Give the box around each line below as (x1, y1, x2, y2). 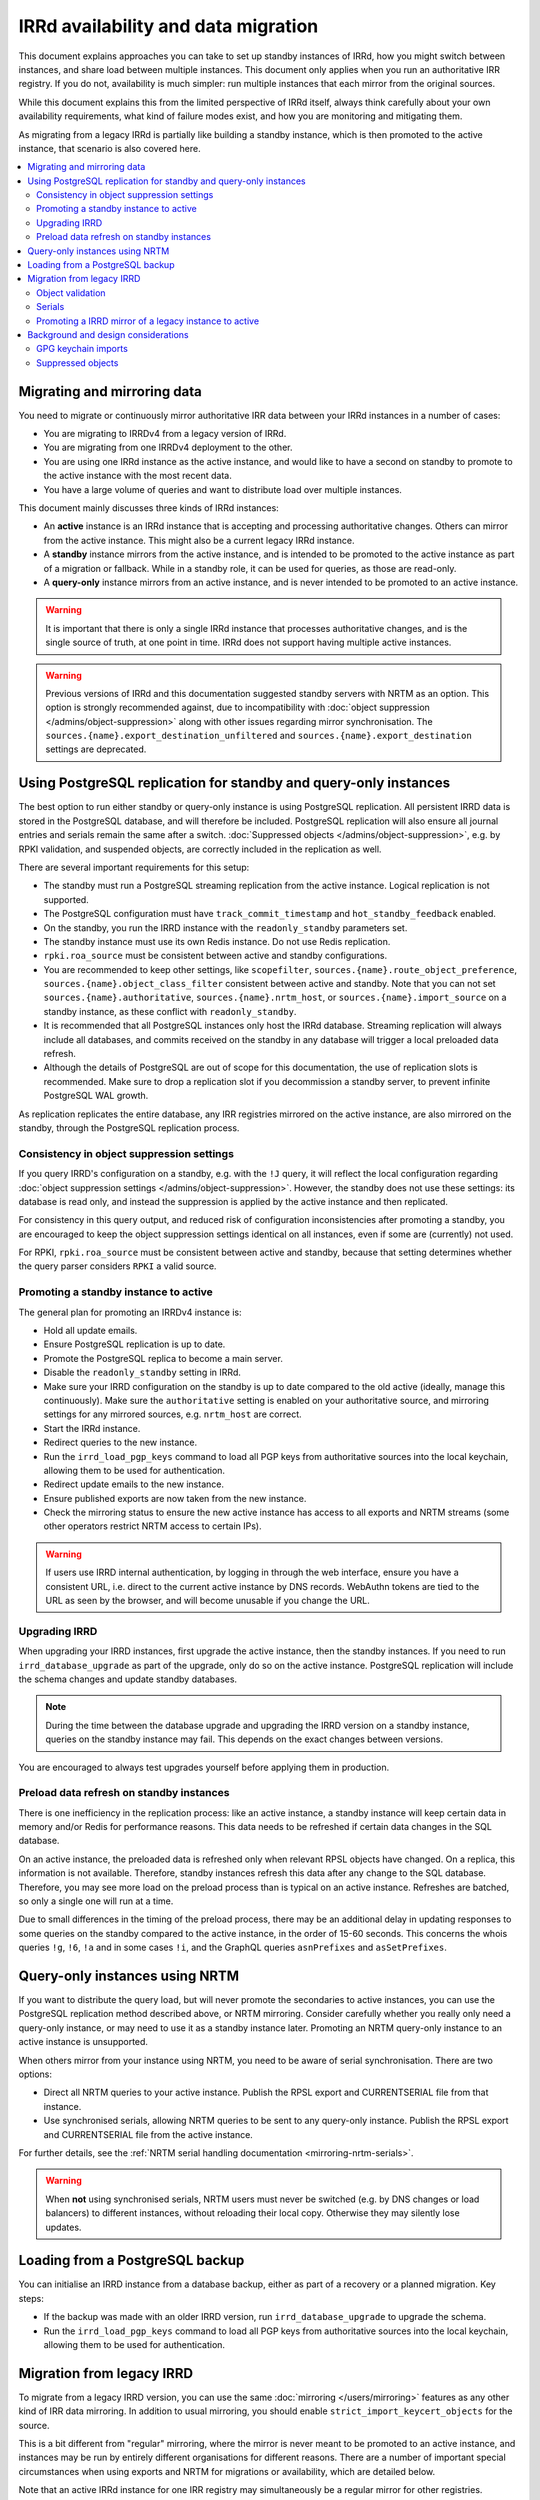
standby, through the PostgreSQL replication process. (18, 1121, 240, 1134)
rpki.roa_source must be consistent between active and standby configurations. (43, 950, 388, 962)
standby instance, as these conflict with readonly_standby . (43, 1005, 297, 1017)
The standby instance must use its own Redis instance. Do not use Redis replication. (43, 935, 391, 947)
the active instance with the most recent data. (43, 470, 232, 482)
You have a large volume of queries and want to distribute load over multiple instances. (43, 483, 402, 495)
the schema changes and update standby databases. (18, 1673, 238, 1685)
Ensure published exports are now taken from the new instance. (43, 1492, 307, 1504)
